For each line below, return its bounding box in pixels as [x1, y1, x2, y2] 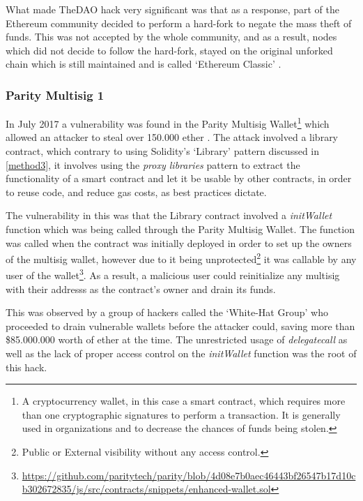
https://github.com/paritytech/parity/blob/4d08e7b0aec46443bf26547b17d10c [22, 468, 356, 482]
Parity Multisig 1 [6, 86, 105, 103]
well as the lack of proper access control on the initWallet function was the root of [6, 346, 357, 361]
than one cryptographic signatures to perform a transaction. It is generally [22, 407, 341, 421]
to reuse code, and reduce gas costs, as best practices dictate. [6, 184, 267, 199]
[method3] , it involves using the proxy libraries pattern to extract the [6, 157, 300, 172]
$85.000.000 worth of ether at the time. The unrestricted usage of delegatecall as [6, 332, 348, 347]
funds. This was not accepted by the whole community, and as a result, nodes [6, 29, 337, 44]
